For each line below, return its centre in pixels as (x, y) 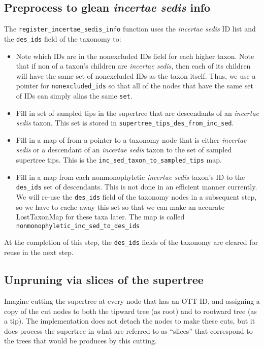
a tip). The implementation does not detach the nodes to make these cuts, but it (130, 321)
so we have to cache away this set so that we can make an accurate (120, 207)
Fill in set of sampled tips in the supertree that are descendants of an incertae (137, 113)
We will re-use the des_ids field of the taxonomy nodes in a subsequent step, (136, 196)
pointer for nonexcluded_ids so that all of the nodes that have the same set (135, 86)
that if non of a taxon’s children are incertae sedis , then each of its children (133, 66)
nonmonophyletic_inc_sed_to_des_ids (78, 226)
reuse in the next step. (39, 252)
